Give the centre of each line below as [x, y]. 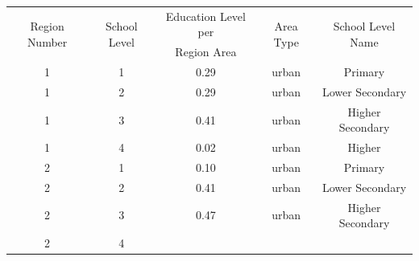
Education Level [205, 16]
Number [47, 41]
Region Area [206, 52]
